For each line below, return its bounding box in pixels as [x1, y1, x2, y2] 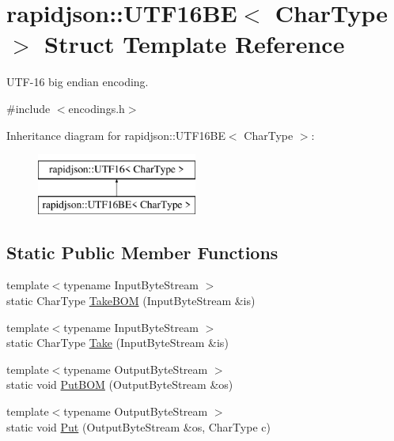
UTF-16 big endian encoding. [6, 73, 149, 90]
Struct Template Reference [44, 28, 345, 60]
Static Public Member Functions [6, 239, 278, 264]
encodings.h [68, 100, 125, 116]
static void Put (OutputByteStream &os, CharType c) [6, 418, 271, 435]
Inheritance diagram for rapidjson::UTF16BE [6, 126, 225, 143]
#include [6, 100, 51, 116]
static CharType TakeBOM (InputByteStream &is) [6, 292, 256, 309]
